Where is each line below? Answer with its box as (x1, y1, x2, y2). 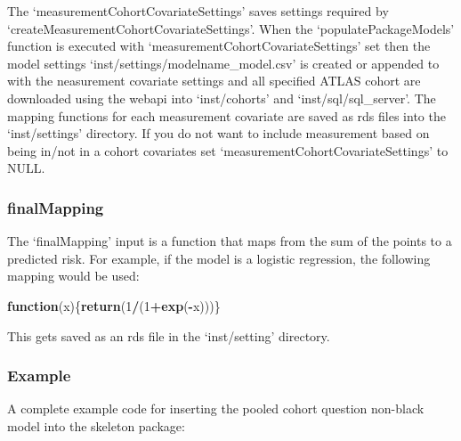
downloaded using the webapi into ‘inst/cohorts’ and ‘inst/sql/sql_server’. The (7, 88, 436, 107)
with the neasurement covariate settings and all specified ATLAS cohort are (7, 71, 421, 90)
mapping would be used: (7, 266, 140, 285)
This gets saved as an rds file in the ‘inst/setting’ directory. (7, 326, 330, 345)
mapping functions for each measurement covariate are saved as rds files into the (7, 106, 446, 125)
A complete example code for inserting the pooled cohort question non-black (7, 399, 425, 418)
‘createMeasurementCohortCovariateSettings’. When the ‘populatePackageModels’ (7, 19, 455, 37)
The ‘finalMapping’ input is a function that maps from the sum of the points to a (7, 232, 452, 250)
